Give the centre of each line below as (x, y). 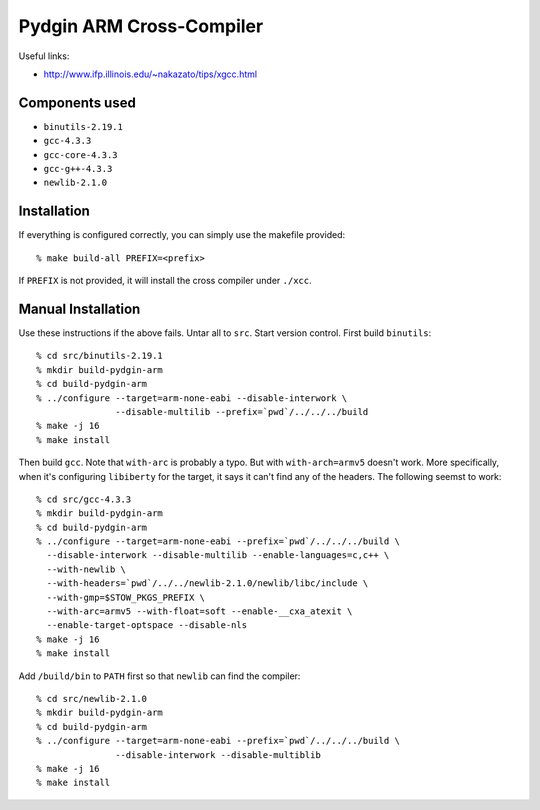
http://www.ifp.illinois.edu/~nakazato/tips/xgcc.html (150, 74)
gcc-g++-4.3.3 (78, 169)
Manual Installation (79, 308)
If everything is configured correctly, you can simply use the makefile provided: (182, 235)
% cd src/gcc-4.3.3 (84, 499)
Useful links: (44, 56)
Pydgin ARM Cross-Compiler (141, 26)
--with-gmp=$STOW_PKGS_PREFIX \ (125, 597)
